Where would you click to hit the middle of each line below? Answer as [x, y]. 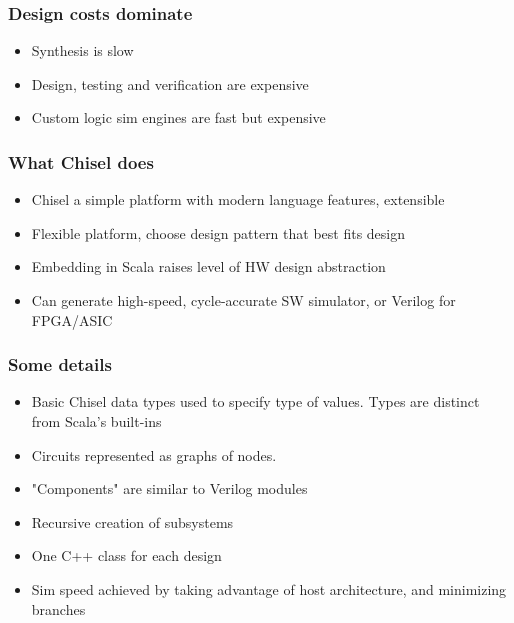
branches [58, 608]
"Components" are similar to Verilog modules [169, 488]
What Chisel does [81, 161]
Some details [60, 364]
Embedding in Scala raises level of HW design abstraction [208, 266]
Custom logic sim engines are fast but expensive [178, 117]
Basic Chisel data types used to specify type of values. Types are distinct [255, 401]
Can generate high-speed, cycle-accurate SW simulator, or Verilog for [243, 300]
